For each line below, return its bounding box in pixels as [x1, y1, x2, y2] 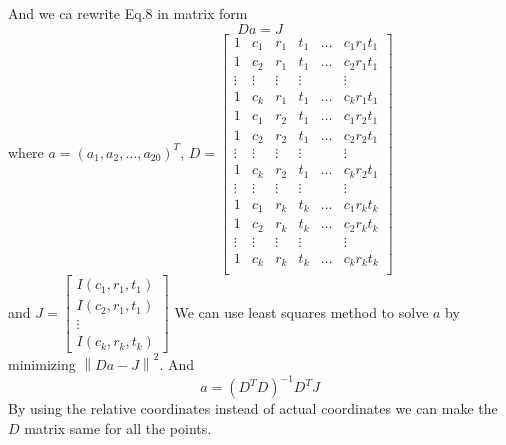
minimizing [8, 354, 76, 374]
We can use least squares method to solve [174, 301, 429, 322]
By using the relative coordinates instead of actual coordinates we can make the [8, 398, 498, 419]
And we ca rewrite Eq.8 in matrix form [8, 3, 248, 23]
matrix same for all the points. [24, 417, 212, 438]
